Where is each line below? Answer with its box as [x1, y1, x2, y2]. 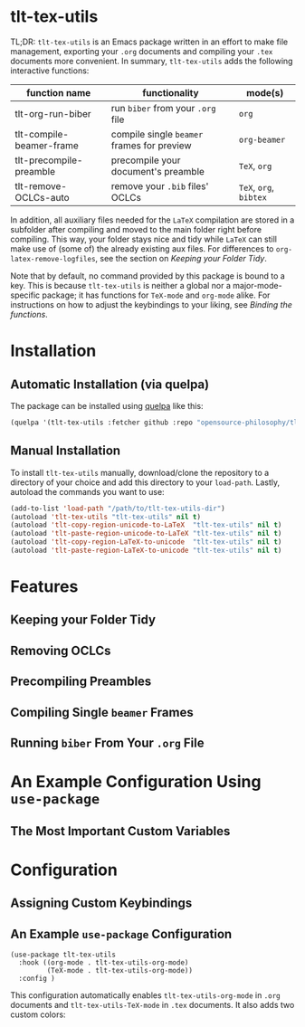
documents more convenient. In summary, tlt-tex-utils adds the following [10, 55, 293, 66]
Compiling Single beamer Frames [10, 704, 194, 720]
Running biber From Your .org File [10, 736, 205, 751]
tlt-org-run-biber [14, 107, 91, 119]
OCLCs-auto [14, 191, 71, 204]
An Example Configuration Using [10, 772, 262, 793]
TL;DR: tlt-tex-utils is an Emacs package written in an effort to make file [10, 36, 289, 47]
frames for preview [110, 138, 193, 151]
